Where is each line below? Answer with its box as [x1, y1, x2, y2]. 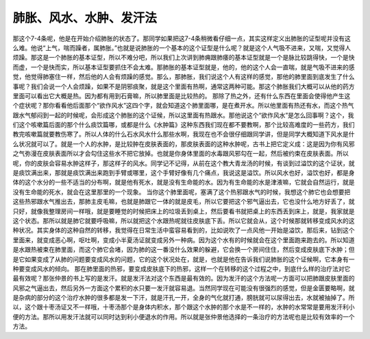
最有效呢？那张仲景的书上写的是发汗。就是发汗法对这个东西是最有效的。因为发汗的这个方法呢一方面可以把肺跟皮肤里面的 [12, 274, 355, 283]
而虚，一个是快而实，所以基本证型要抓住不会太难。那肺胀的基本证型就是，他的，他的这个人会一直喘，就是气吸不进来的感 [12, 62, 355, 71]
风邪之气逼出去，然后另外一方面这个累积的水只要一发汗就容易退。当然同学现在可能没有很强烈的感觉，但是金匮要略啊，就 [12, 283, 355, 292]
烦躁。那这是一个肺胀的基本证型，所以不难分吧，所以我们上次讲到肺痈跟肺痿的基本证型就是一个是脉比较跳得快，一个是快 [12, 54, 355, 62]
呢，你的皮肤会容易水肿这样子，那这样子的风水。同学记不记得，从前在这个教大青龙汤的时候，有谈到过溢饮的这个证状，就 [12, 159, 355, 167]
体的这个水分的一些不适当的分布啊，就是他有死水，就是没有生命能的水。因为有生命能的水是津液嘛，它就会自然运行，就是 [12, 178, 355, 187]
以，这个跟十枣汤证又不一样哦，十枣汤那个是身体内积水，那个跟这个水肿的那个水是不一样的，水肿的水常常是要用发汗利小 [12, 303, 355, 312]
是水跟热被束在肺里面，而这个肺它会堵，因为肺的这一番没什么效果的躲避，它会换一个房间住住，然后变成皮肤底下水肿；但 [12, 246, 355, 254]
